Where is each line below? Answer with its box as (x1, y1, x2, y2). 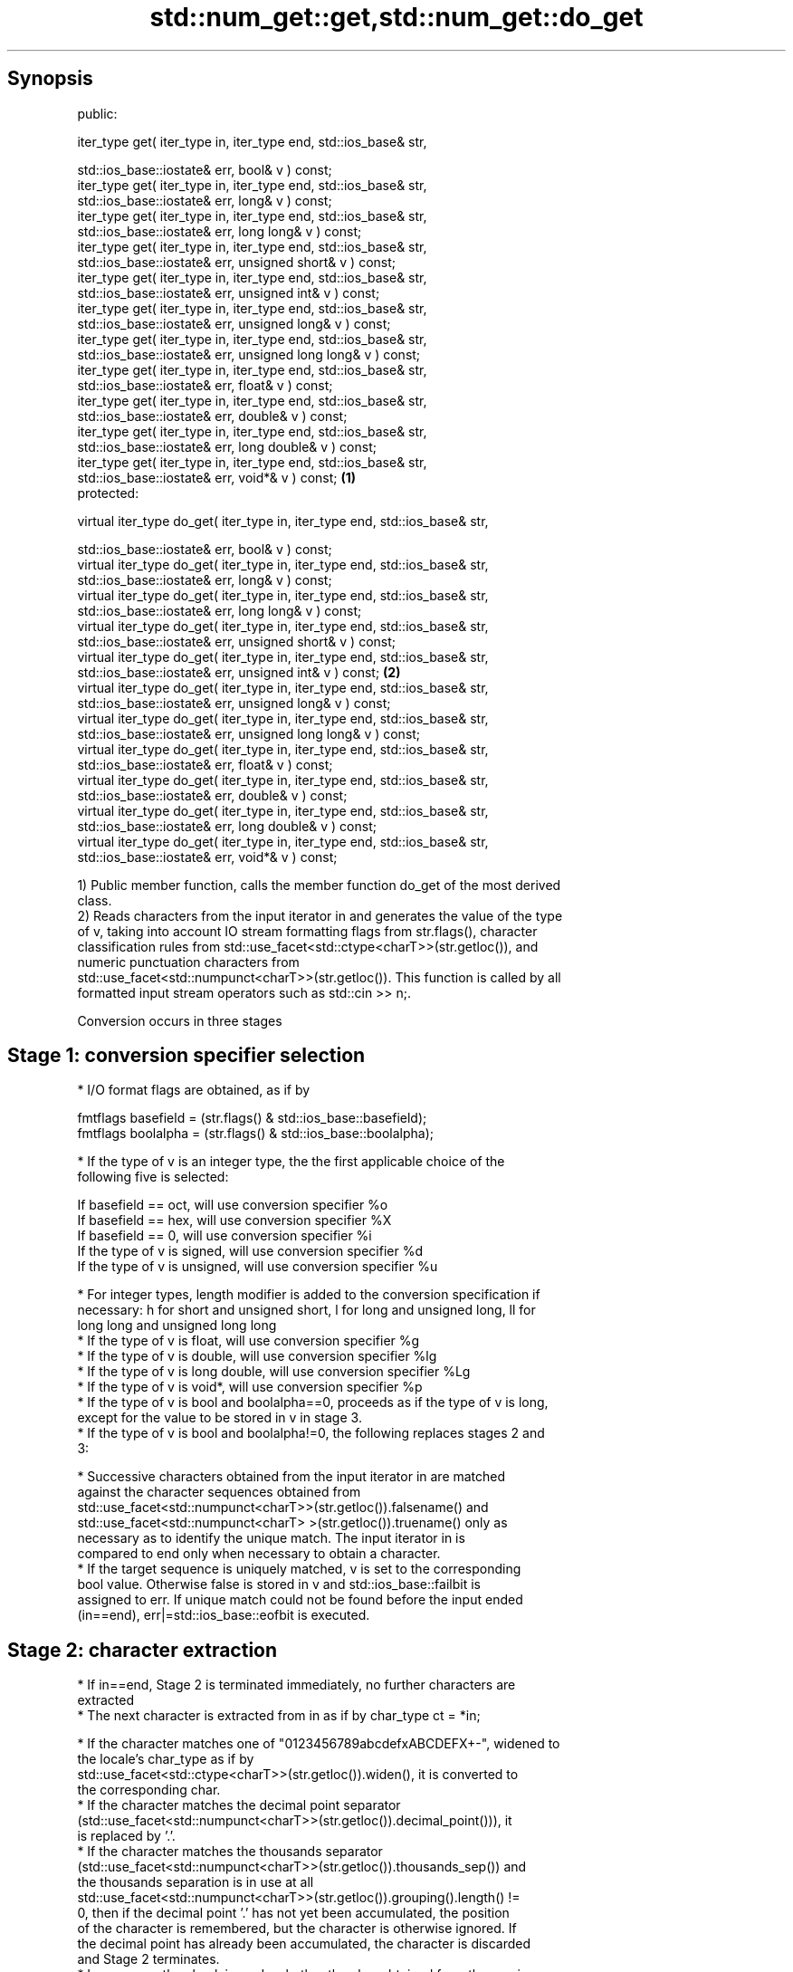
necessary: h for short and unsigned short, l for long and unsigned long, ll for (77, 1302, 536, 1318)
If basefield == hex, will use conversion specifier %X (77, 1212, 392, 1229)
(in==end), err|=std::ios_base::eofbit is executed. (77, 1607, 370, 1623)
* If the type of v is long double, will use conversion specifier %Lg (77, 1364, 471, 1380)
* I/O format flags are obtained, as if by (77, 1082, 311, 1098)
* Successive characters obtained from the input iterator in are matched (77, 1469, 506, 1485)
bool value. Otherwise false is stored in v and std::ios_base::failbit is (77, 1576, 481, 1593)
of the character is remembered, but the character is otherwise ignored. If (77, 1920, 517, 1937)
